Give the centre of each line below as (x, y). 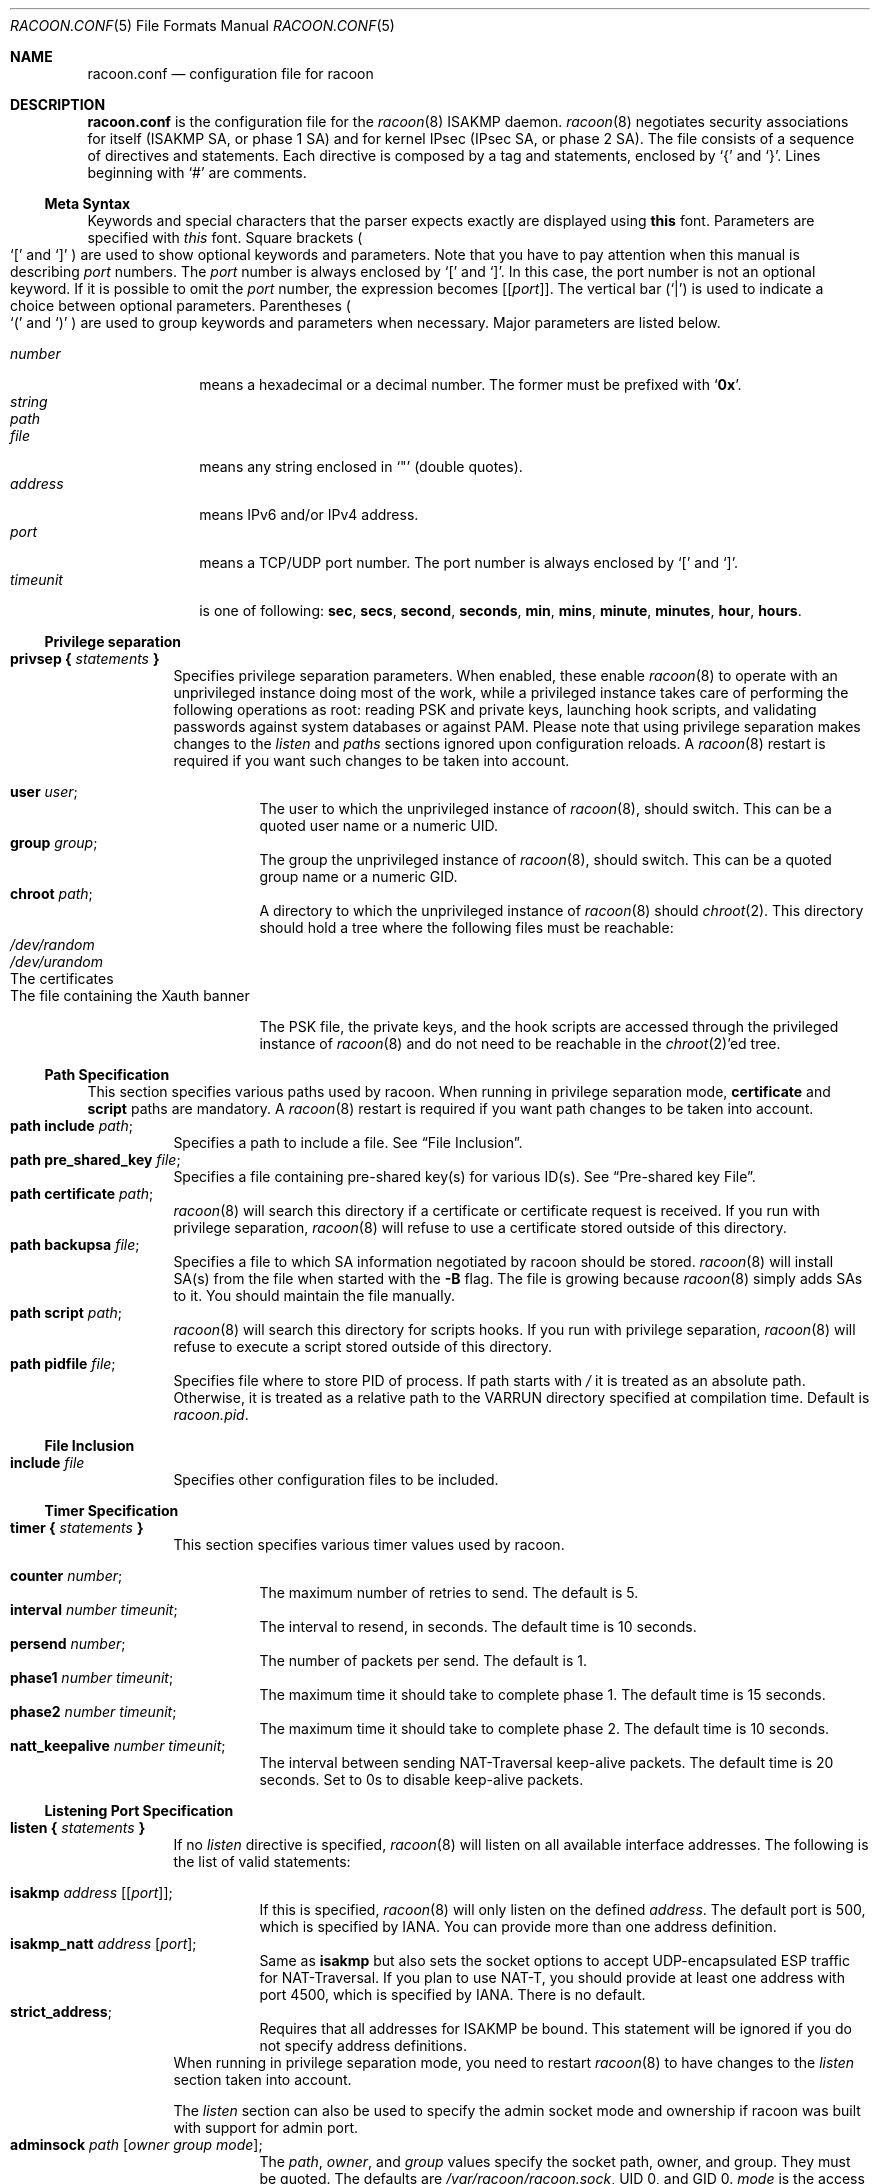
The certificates (62, 978)
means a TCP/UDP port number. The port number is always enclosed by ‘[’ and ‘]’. (468, 562)
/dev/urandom (56, 961)
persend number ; (68, 1643)
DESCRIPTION (58, 104)
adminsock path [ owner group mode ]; (136, 2144)
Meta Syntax (87, 203)
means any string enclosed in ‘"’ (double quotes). (361, 466)
